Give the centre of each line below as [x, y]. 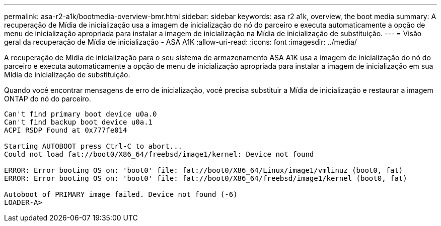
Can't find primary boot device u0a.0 [81, 114]
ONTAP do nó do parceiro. [48, 99]
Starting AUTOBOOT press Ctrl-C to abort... [93, 146]
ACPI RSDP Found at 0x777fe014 [66, 130]
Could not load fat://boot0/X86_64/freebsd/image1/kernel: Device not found [159, 154]
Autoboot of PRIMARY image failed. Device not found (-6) [121, 194]
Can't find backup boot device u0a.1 [79, 122]
